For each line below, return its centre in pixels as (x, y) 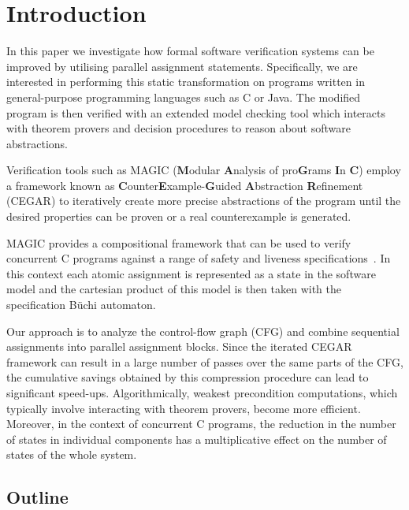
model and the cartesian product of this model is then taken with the (174, 289)
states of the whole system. (72, 454)
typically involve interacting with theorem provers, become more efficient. (184, 408)
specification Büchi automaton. (81, 305)
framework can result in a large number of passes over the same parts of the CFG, (205, 361)
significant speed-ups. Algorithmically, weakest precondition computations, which (202, 393)
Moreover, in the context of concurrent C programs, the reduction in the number (201, 424)
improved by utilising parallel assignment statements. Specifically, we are (182, 66)
